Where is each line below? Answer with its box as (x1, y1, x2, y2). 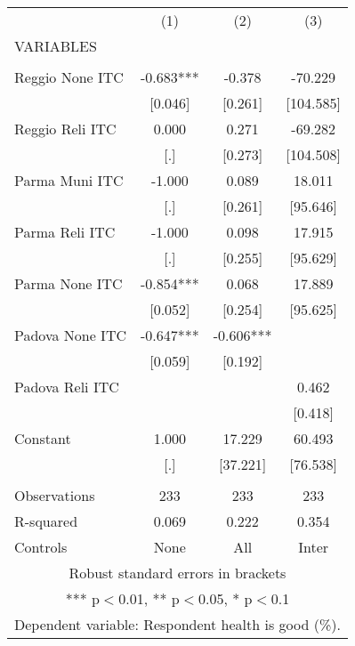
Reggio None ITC (14, 67, 124, 87)
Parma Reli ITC (14, 222, 116, 242)
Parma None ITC (14, 273, 123, 294)
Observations (14, 485, 95, 505)
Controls (14, 537, 68, 557)
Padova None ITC (14, 325, 126, 345)
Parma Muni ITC (14, 170, 124, 190)
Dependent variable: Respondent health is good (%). (14, 614, 341, 634)
